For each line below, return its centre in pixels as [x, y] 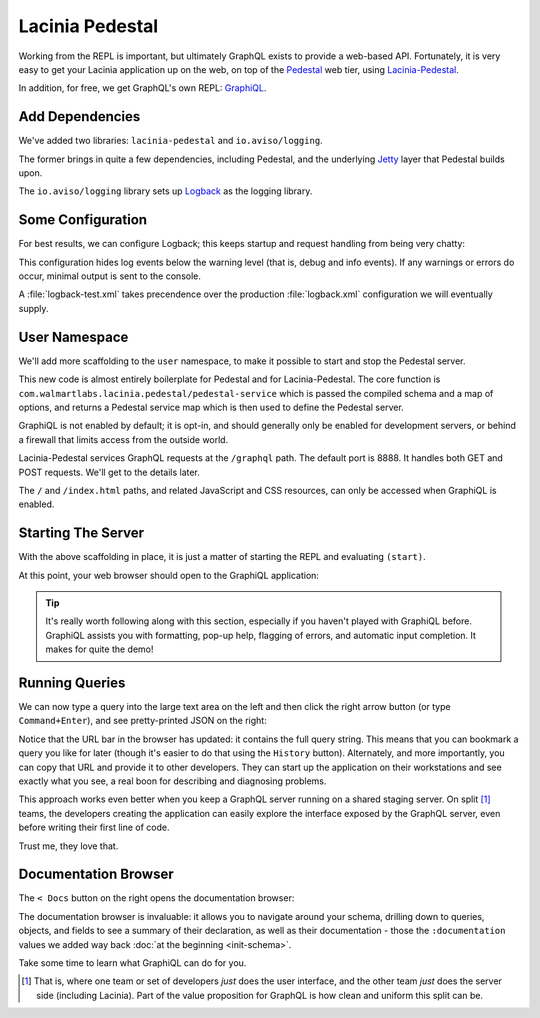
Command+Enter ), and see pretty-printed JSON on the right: [142, 721]
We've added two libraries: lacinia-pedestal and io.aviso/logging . [171, 141]
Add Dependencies [79, 116]
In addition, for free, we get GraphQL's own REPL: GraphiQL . [142, 88]
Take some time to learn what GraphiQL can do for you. [132, 963]
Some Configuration [83, 220]
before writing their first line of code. [94, 827]
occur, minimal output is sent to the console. [110, 276]
